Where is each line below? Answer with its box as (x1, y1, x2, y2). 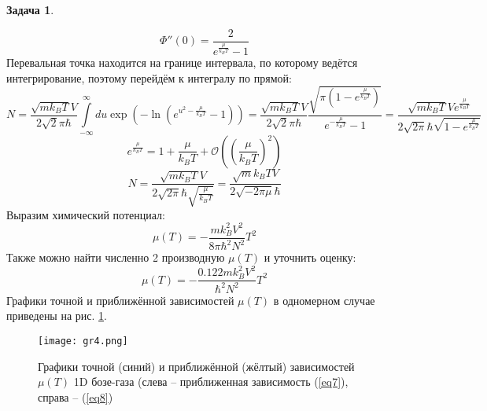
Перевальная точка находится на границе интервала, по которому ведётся (6, 54, 358, 71)
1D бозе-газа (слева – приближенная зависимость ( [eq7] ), (73, 373, 349, 390)
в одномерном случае (273, 292, 375, 308)
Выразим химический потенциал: (6, 206, 165, 222)
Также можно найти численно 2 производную (6, 249, 225, 266)
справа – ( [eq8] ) (38, 388, 113, 405)
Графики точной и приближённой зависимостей (6, 292, 234, 308)
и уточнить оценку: (264, 249, 356, 266)
